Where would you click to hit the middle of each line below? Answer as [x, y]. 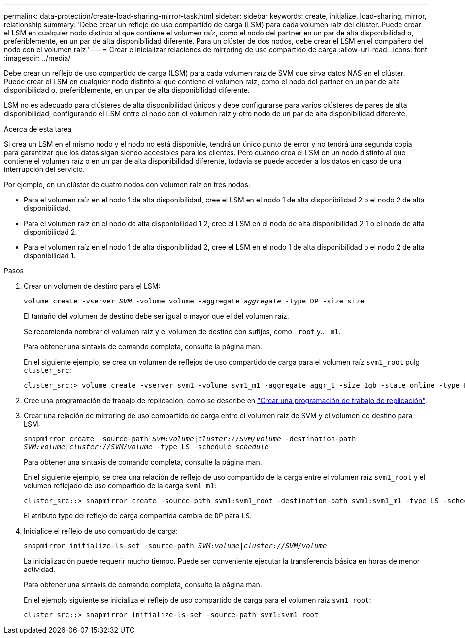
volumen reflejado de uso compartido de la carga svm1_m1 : [120, 486]
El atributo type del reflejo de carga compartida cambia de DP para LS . [138, 516]
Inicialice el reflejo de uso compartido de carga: [101, 531]
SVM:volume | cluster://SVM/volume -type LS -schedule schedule [146, 447]
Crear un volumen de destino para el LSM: [92, 286]
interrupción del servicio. [45, 169]
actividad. [40, 569]
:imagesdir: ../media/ [37, 58]
